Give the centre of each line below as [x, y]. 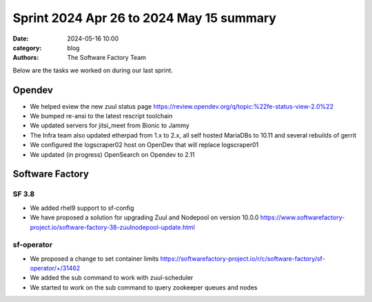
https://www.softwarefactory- [302, 217]
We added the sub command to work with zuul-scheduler [112, 278]
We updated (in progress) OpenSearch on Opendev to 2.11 [113, 154]
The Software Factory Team [107, 58]
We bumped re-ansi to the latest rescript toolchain [101, 116]
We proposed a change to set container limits [94, 259]
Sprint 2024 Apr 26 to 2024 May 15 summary [145, 18]
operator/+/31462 [55, 268]
